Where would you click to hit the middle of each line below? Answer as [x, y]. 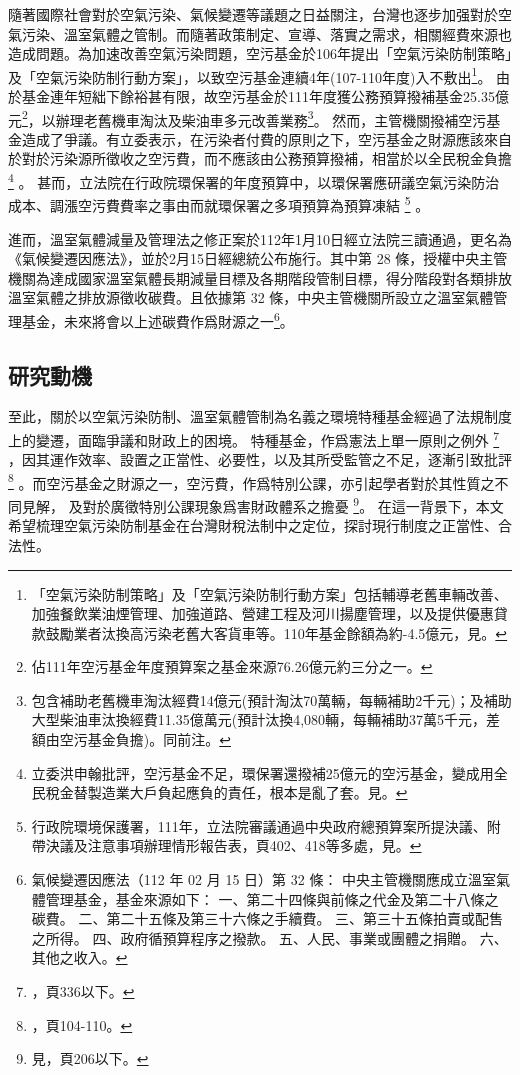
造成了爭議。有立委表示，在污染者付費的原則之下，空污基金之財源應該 [252, 138]
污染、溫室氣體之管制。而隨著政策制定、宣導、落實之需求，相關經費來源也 [266, 33]
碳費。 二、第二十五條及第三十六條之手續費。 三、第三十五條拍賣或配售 [267, 918]
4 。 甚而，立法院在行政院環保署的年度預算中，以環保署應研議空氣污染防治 [254, 180]
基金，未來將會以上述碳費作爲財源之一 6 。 [157, 319]
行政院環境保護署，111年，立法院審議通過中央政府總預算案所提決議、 [259, 825]
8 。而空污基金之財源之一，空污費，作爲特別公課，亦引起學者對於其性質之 [251, 481]
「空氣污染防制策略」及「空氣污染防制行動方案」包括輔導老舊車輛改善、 [269, 593]
